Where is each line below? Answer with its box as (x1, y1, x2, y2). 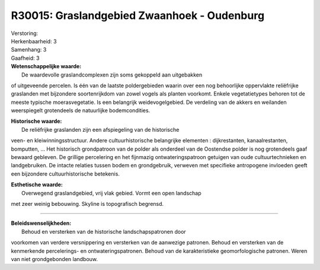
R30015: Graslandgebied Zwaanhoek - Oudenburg (11, 9, 265, 22)
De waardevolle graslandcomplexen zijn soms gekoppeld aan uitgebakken (21, 71, 203, 78)
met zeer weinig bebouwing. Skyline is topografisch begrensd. (11, 200, 164, 207)
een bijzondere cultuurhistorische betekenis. (11, 170, 120, 177)
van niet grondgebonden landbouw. (11, 255, 98, 262)
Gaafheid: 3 (11, 54, 40, 62)
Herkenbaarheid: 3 (11, 37, 57, 45)
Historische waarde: (11, 117, 62, 125)
